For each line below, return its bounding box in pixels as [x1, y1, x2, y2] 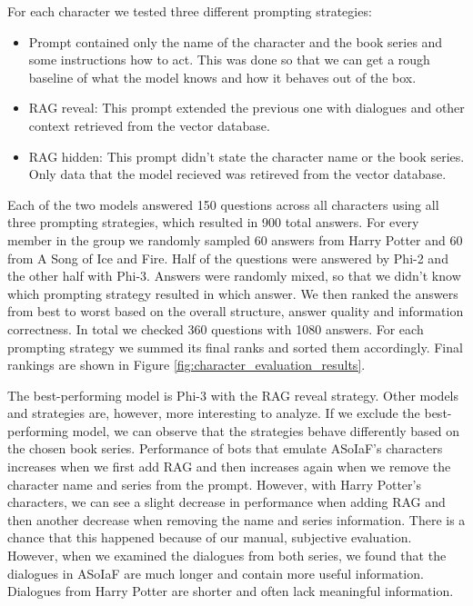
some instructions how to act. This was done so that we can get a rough [28, 50, 430, 69]
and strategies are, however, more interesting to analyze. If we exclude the [7, 403, 420, 422]
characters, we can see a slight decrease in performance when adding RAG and [7, 492, 446, 512]
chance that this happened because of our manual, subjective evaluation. [7, 528, 412, 547]
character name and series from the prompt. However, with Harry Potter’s [7, 474, 421, 493]
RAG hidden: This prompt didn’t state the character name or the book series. [28, 146, 465, 165]
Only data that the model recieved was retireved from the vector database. [28, 164, 447, 184]
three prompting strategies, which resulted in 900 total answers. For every [7, 213, 419, 232]
